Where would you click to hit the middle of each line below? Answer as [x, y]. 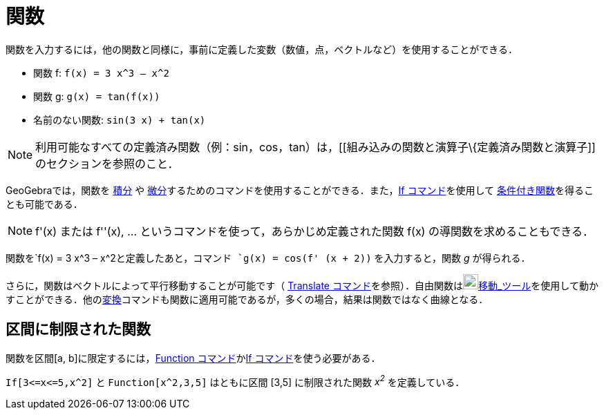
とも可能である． [44, 204]
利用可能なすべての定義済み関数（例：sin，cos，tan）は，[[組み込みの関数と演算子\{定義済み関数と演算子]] [315, 147]
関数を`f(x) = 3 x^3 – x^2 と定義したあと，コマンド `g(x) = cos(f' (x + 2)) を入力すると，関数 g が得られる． [268, 258]
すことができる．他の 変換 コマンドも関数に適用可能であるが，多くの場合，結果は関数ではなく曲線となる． [247, 299]
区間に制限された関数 [78, 329]
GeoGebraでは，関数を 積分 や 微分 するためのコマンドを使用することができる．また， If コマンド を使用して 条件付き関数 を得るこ [300, 190]
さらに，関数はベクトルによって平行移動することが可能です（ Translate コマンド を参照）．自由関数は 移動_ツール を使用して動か [302, 285]
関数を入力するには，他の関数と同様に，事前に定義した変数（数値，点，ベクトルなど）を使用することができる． [262, 49]
